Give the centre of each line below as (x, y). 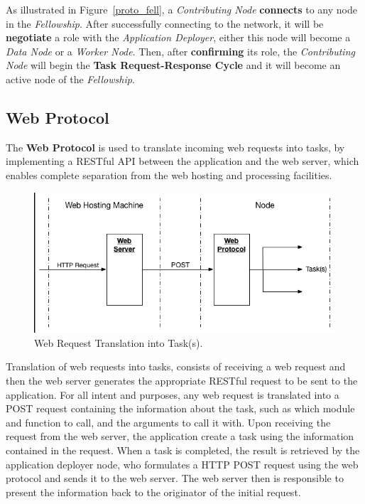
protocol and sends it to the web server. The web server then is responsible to (175, 478)
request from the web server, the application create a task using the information (180, 436)
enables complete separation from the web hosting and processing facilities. (169, 175)
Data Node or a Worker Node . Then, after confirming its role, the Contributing (180, 51)
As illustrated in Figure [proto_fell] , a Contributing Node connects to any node (181, 9)
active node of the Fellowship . (70, 79)
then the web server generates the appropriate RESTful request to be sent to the (182, 380)
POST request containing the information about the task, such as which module (180, 408)
